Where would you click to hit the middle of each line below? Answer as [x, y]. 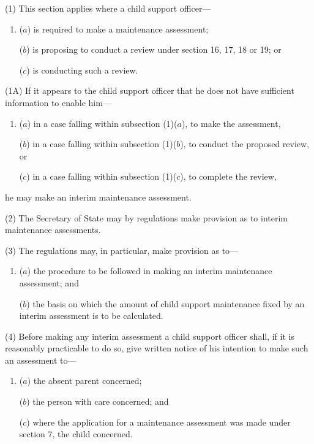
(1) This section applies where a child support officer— [108, 8]
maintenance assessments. [53, 230]
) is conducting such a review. [82, 70]
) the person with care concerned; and [98, 401]
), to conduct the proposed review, [245, 144]
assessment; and [49, 282]
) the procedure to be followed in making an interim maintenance [150, 271]
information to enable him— [58, 102]
